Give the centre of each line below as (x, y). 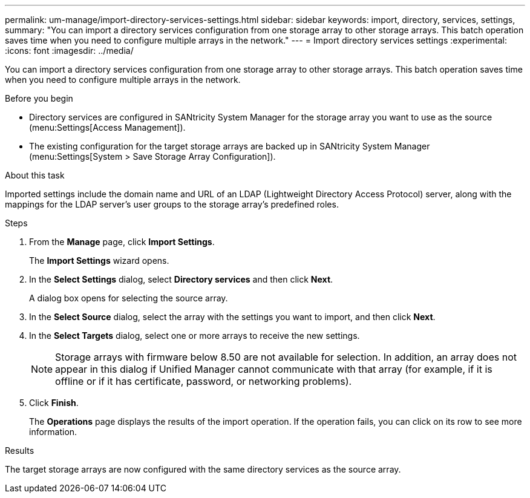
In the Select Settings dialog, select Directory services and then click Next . (181, 279)
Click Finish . (54, 403)
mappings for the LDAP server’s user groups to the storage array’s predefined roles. (172, 204)
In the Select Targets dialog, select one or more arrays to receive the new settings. (195, 336)
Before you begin (39, 98)
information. (53, 432)
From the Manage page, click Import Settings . (122, 242)
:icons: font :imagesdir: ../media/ (69, 51)
